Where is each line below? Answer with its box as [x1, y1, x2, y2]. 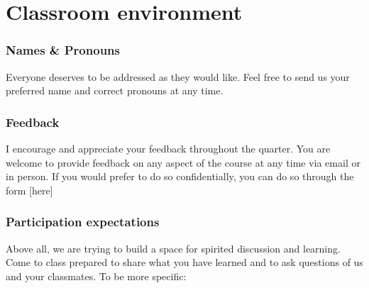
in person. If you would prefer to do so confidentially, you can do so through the [6, 169, 354, 184]
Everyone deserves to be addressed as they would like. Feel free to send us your [6, 69, 350, 84]
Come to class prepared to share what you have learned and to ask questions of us [6, 255, 363, 270]
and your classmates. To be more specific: [6, 268, 187, 283]
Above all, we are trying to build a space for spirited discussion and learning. [6, 240, 341, 255]
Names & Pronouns [6, 41, 120, 59]
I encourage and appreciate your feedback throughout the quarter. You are [6, 141, 331, 155]
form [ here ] [6, 182, 53, 197]
